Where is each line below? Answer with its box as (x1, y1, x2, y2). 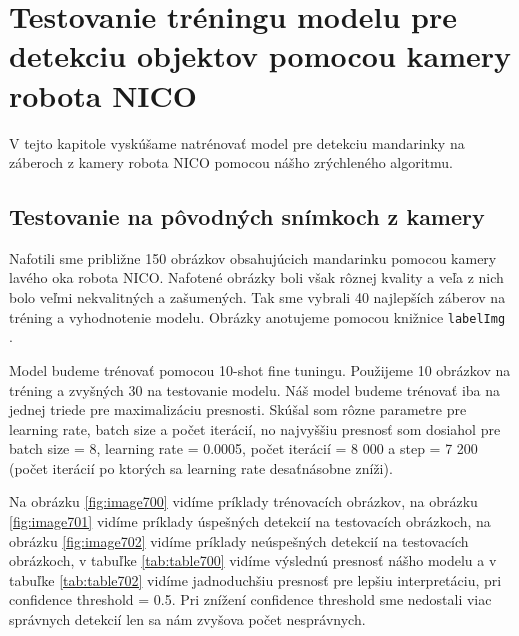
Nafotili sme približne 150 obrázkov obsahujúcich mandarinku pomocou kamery (9, 247, 497, 268)
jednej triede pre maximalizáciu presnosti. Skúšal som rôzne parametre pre (9, 399, 467, 420)
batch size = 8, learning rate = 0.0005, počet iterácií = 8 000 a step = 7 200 (9, 438, 478, 459)
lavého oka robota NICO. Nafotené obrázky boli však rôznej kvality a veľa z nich (9, 267, 504, 288)
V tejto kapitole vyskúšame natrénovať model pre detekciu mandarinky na (9, 132, 465, 153)
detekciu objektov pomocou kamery (9, 35, 512, 76)
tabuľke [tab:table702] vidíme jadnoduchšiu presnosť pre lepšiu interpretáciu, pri (9, 569, 502, 590)
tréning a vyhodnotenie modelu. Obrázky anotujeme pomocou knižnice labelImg (9, 306, 506, 327)
